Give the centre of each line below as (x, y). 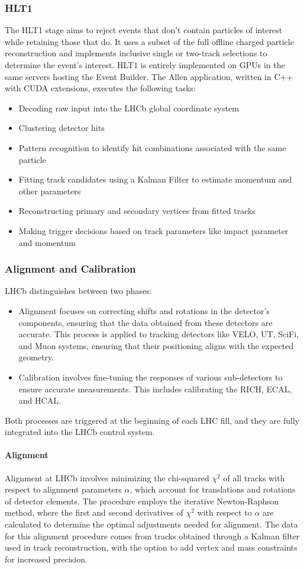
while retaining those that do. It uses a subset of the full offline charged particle (149, 41)
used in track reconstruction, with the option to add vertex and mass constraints (151, 547)
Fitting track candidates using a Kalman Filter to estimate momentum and (155, 179)
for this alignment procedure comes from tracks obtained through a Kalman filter (152, 536)
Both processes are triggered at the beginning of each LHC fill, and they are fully (152, 420)
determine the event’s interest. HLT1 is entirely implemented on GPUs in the (145, 65)
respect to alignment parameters (63, 489)
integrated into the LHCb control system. (80, 432)
